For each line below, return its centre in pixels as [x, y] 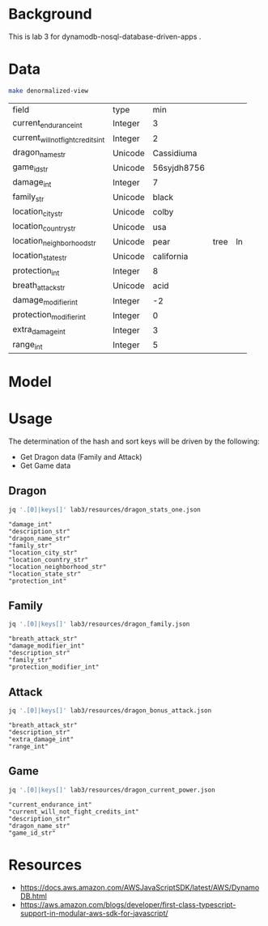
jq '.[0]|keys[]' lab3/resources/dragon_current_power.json [112, 790]
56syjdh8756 [179, 168]
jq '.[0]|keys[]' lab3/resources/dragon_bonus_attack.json [110, 711]
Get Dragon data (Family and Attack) [81, 457]
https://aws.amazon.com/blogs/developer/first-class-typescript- [128, 904]
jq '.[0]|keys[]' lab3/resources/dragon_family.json [99, 624]
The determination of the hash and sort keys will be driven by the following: [134, 441]
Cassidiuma [175, 153]
